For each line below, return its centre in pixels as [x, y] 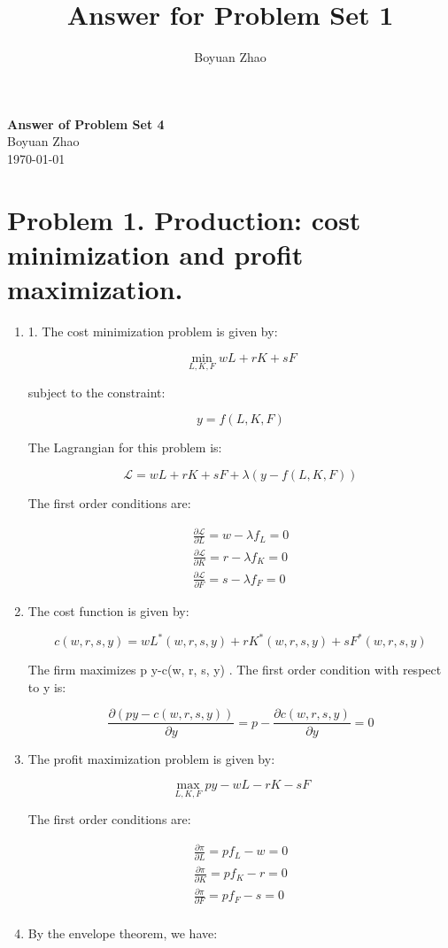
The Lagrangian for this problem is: [125, 447]
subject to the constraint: [97, 392]
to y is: [47, 686]
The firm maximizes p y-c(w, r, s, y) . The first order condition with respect [235, 670]
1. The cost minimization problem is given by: [153, 331]
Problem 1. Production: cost [184, 219]
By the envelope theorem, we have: [123, 933]
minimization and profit [155, 254]
